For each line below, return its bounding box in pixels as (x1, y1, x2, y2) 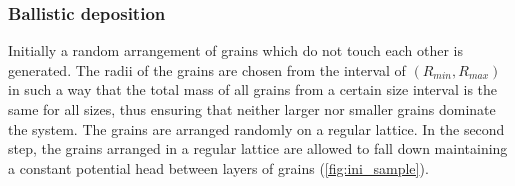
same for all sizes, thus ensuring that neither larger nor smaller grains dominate (8, 99, 496, 119)
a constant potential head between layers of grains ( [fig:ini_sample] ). (8, 157, 429, 178)
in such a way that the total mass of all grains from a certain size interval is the (8, 79, 498, 100)
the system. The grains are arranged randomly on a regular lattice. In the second (8, 118, 505, 139)
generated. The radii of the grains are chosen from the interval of (8, 59, 406, 80)
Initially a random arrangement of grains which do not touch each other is (8, 40, 463, 61)
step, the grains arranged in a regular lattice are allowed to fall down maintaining (8, 138, 508, 159)
